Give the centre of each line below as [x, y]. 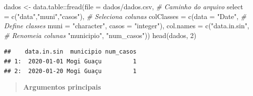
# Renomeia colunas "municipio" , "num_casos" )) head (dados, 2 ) [100, 35]
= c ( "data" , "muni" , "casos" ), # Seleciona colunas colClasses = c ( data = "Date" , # [125, 16]
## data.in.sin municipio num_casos [70, 52]
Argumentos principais [62, 87]
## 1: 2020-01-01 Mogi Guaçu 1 [70, 61]
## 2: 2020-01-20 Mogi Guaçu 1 [70, 71]
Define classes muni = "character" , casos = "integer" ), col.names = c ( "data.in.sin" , [127, 26]
